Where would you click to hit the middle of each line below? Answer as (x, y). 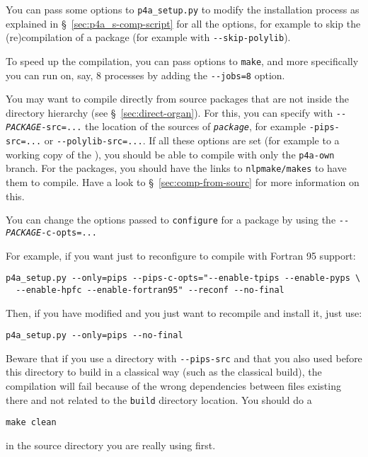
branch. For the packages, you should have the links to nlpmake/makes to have (176, 168)
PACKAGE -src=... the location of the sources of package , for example (156, 126)
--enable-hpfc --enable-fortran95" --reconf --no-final (150, 290)
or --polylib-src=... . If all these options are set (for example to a (192, 140)
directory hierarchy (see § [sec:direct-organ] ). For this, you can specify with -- (176, 112)
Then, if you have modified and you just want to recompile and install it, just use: (184, 312)
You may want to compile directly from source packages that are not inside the (177, 99)
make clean (31, 423)
